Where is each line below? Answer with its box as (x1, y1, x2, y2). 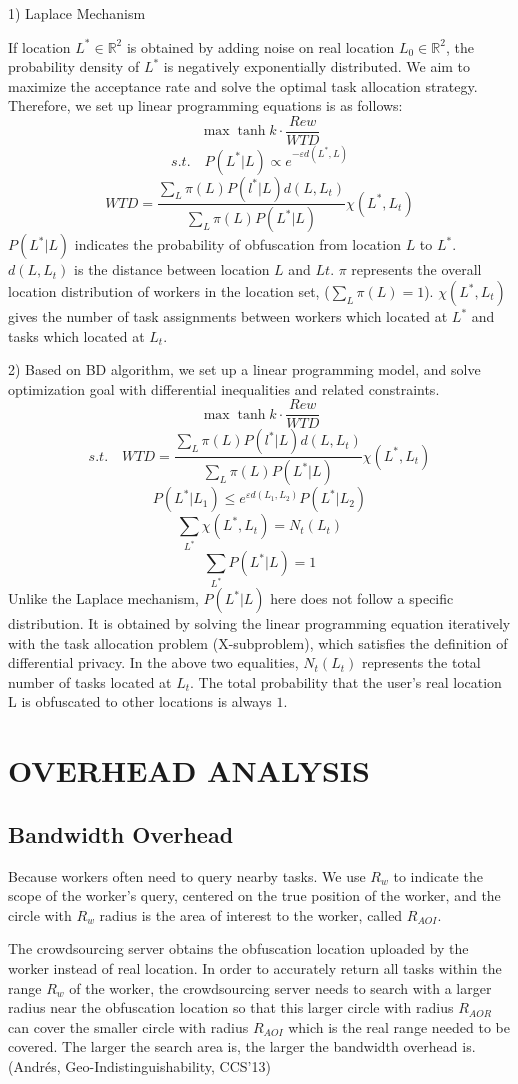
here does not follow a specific (270, 588, 454, 609)
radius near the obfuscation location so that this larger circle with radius (8, 997, 454, 1018)
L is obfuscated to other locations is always (8, 691, 272, 712)
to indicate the (393, 865, 483, 886)
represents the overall (351, 259, 482, 280)
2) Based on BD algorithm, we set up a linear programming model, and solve (8, 359, 481, 380)
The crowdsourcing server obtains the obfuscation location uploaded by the (8, 938, 469, 959)
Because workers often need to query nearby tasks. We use (8, 865, 366, 886)
